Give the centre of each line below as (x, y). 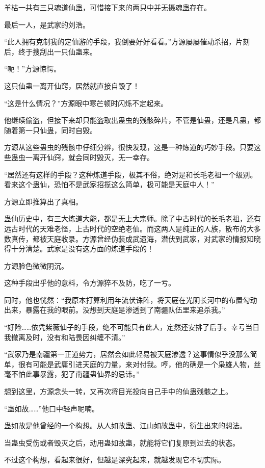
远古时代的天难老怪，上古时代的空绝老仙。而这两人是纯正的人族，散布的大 (129, 228)
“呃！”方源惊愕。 (33, 69)
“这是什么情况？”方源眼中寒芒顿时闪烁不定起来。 (86, 103)
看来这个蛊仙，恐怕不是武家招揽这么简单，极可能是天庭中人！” (109, 184)
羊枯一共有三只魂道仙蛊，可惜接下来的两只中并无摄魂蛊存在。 (108, 7)
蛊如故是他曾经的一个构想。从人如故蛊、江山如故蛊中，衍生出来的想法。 (125, 425)
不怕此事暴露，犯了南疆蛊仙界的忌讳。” (75, 374)
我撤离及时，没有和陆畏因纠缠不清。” (65, 337)
